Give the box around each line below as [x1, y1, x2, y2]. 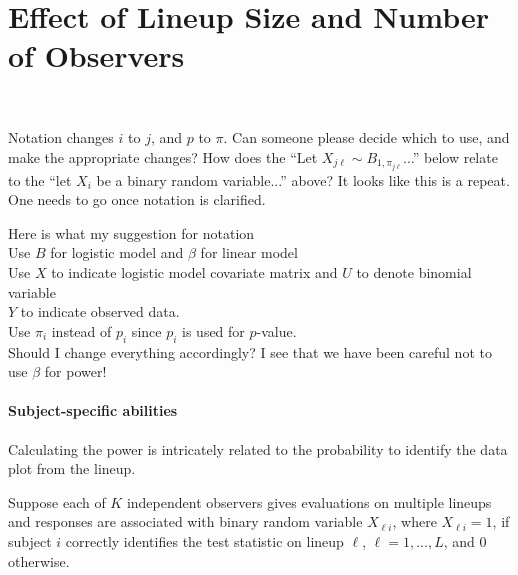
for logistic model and [50, 242, 184, 263]
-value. [256, 320, 297, 341]
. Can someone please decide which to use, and [223, 126, 510, 147]
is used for [182, 320, 245, 341]
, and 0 [443, 530, 487, 551]
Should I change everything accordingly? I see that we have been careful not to [8, 341, 492, 362]
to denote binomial [356, 261, 472, 282]
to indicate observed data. [20, 301, 180, 322]
